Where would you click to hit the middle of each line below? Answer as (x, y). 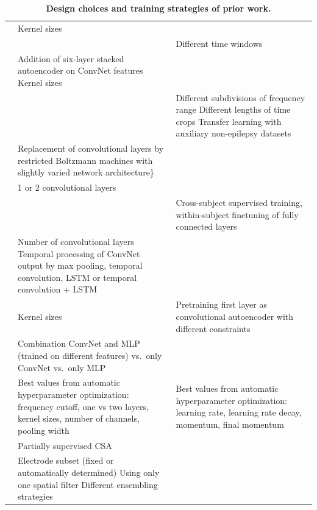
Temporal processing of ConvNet (79, 253)
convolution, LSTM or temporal (77, 277)
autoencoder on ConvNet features (80, 70)
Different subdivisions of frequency (240, 97)
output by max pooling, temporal (80, 265)
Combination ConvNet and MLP (79, 343)
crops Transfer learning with (229, 121)
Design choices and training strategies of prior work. (158, 8)
